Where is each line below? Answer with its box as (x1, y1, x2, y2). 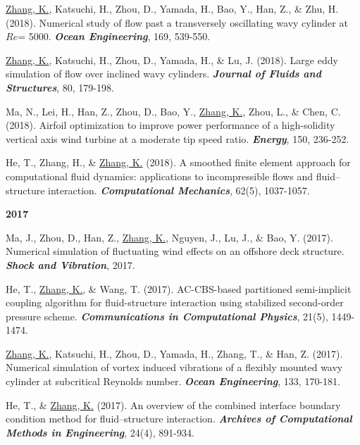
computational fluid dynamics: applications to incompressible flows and (6, 168, 314, 183)
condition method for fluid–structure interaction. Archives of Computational (6, 411, 352, 426)
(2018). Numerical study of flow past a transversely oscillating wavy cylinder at (6, 15, 348, 30)
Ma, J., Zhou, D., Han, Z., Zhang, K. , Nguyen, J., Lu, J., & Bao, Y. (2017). (6, 230, 333, 244)
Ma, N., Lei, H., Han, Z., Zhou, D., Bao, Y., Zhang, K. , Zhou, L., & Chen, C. (6, 104, 341, 118)
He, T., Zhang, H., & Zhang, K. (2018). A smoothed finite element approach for (6, 155, 351, 170)
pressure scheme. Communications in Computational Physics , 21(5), (6, 308, 328, 323)
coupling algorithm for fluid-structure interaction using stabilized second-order (6, 295, 344, 310)
